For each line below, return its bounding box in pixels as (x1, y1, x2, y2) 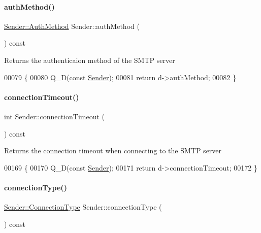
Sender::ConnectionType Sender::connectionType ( (4, 202, 162, 212)
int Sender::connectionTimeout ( (4, 111, 105, 121)
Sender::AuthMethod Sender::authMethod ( (4, 20, 140, 31)
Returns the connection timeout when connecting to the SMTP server (4, 145, 222, 156)
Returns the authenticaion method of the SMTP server (4, 54, 175, 65)
